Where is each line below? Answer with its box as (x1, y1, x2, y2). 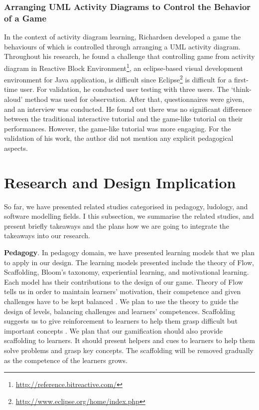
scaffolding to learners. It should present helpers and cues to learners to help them (4, 335, 255, 346)
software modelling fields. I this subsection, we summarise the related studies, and (4, 211, 254, 221)
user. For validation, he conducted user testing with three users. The (19, 84, 229, 94)
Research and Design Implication (4, 172, 236, 192)
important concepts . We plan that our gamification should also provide (4, 325, 223, 336)
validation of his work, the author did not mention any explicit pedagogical (4, 133, 234, 143)
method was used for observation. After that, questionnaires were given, (25, 94, 245, 104)
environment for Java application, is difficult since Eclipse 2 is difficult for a (4, 73, 232, 84)
